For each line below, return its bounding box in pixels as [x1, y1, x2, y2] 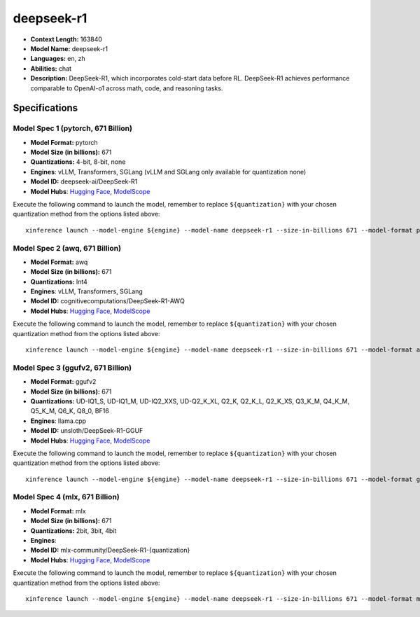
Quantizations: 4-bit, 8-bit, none [30, 158, 126, 166]
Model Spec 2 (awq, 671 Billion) [13, 243, 122, 253]
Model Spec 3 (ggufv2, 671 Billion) [13, 363, 132, 373]
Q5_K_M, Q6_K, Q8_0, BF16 [30, 407, 110, 415]
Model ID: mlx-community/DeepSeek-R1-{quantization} [30, 546, 190, 555]
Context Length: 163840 [30, 35, 103, 43]
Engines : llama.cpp [30, 417, 87, 425]
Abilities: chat [30, 64, 72, 73]
